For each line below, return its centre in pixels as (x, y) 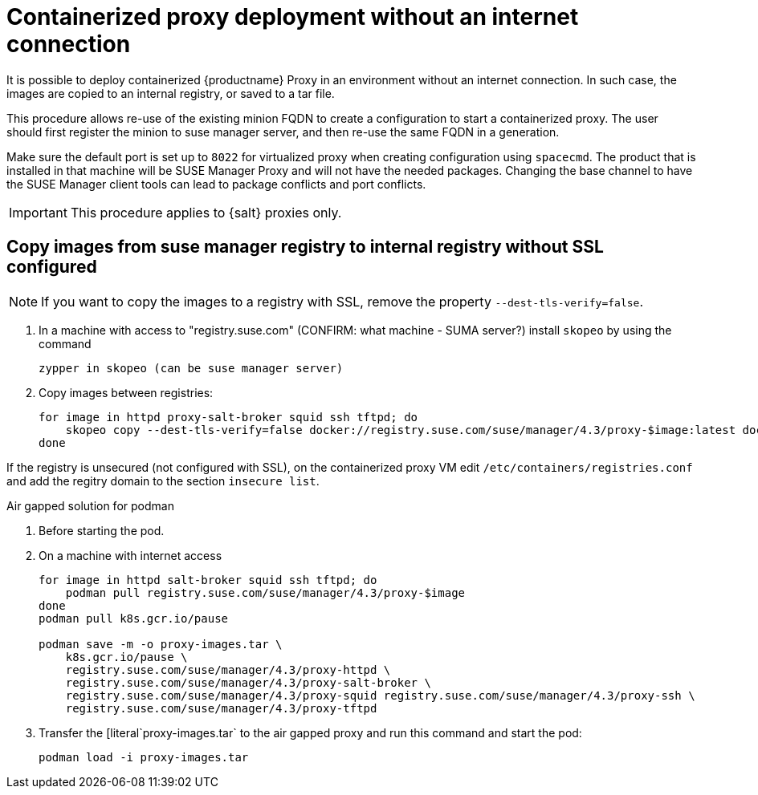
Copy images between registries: (126, 392)
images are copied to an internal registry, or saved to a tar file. (171, 93)
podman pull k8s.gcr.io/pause (134, 618)
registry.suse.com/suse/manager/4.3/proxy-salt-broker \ (248, 682)
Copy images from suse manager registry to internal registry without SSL (305, 247)
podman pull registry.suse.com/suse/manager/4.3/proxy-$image (265, 592)
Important (38, 212)
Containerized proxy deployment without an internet (293, 17)
